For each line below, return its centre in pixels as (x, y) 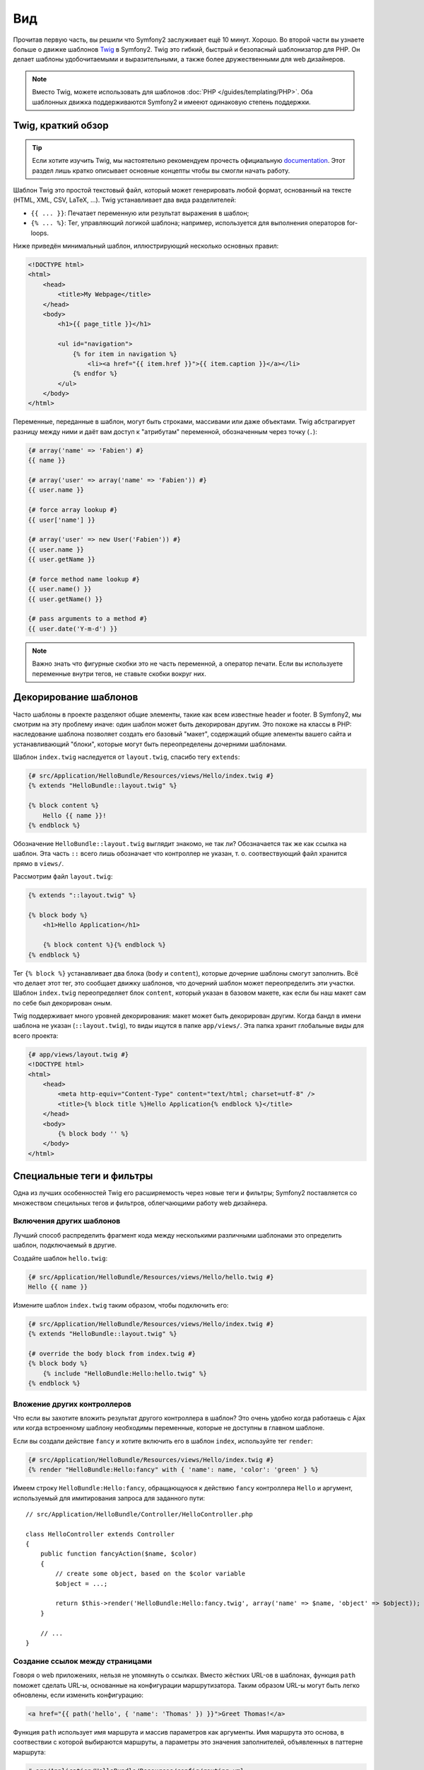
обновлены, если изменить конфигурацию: (78, 1695)
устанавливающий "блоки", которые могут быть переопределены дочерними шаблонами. (150, 744)
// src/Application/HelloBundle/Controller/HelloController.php (140, 1514)
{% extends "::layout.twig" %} (82, 895)
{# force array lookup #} (73, 510)
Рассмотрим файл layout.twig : (63, 877)
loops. (40, 233)
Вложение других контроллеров (72, 1404)
